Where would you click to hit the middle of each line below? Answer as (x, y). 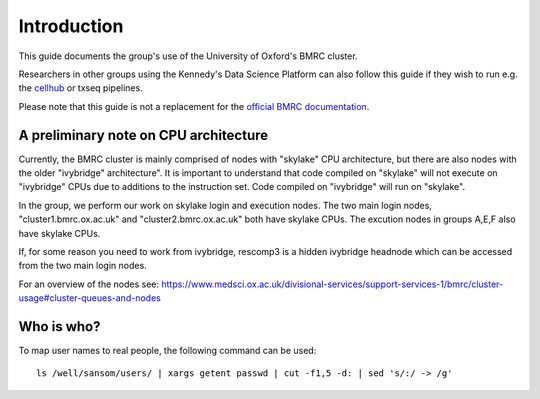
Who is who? (59, 326)
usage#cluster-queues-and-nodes (90, 298)
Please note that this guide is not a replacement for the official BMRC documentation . (194, 106)
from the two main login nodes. (82, 266)
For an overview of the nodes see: (89, 284)
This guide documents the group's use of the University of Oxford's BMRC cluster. (188, 56)
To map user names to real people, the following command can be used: (167, 351)
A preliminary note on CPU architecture (143, 135)
